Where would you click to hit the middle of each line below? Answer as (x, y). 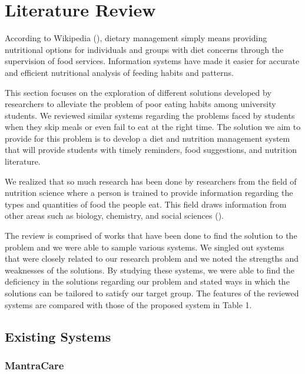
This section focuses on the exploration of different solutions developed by (138, 92)
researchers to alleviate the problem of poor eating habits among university (140, 104)
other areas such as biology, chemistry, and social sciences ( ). (115, 216)
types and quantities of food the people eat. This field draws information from (146, 204)
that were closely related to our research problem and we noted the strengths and (152, 258)
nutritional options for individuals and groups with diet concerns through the (144, 49)
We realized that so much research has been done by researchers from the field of (151, 181)
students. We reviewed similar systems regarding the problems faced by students (150, 115)
